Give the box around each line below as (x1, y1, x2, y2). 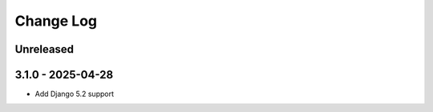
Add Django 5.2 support (34, 89, 115, 99)
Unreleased (14, 42, 75, 56)
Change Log (14, 12, 98, 30)
